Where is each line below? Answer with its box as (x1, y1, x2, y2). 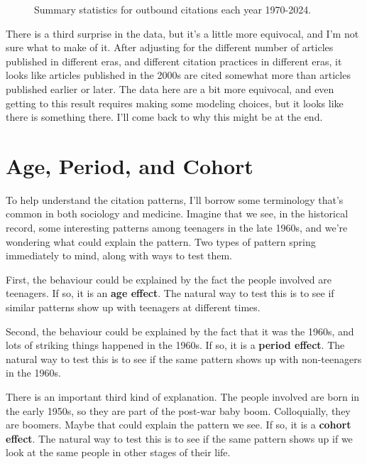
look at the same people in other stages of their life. (6, 445, 231, 460)
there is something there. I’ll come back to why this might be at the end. (6, 109, 323, 124)
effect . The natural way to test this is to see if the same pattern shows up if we (6, 431, 353, 446)
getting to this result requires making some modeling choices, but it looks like (6, 95, 344, 110)
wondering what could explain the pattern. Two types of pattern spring (6, 234, 316, 249)
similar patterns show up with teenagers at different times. (6, 300, 261, 315)
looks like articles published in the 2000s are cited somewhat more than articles (6, 68, 351, 82)
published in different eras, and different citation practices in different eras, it (6, 53, 342, 68)
